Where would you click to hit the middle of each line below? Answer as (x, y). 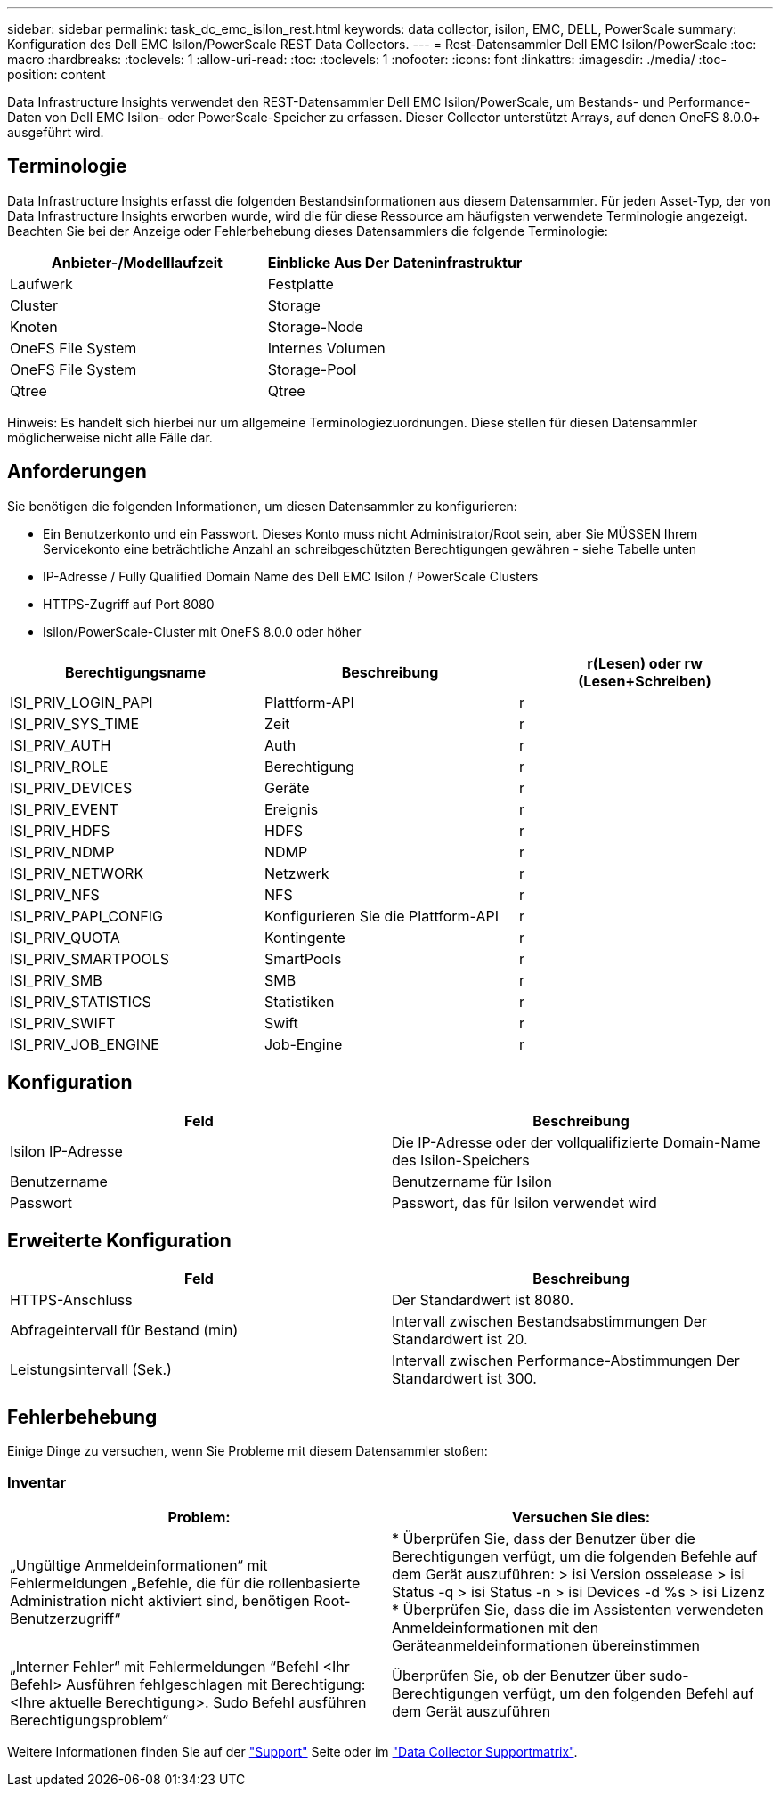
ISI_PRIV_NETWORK (77, 873)
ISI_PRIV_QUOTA (65, 937)
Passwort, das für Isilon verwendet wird (524, 1202)
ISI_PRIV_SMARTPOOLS (89, 958)
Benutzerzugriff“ (65, 1618)
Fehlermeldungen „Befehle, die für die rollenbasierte (185, 1583)
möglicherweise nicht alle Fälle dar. (110, 437)
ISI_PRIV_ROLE (59, 766)
